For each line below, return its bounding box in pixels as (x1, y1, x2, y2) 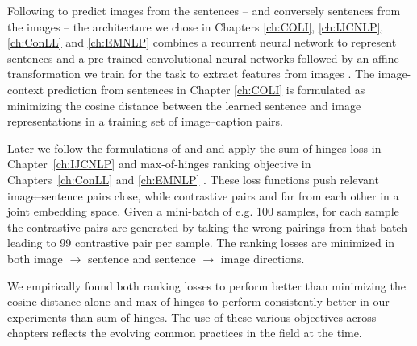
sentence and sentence (87, 249, 196, 266)
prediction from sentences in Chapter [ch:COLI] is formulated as (47, 80, 365, 97)
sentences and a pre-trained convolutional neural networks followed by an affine (7, 49, 399, 66)
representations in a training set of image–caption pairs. (7, 113, 283, 130)
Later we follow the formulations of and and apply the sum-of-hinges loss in (7, 139, 382, 156)
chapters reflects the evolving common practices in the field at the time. (7, 324, 362, 341)
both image (7, 249, 63, 266)
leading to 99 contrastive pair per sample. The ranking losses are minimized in (7, 234, 395, 251)
